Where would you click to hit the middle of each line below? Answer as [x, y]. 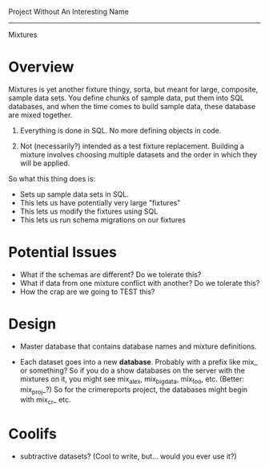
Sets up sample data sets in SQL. [74, 194]
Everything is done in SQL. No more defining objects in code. [120, 130]
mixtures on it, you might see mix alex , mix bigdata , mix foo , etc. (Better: [132, 379]
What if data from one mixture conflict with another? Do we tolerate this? [140, 283]
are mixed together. [40, 115]
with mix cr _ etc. [45, 401]
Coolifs [33, 434]
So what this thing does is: [52, 178]
